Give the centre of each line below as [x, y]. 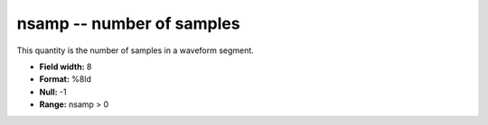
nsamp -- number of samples [128, 23]
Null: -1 [53, 92]
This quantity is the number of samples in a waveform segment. [136, 50]
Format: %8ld [66, 79]
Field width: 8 [66, 67]
